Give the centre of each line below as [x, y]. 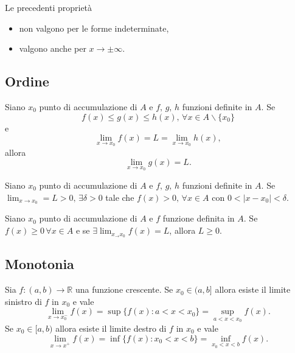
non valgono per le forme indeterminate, [94, 28]
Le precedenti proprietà [49, 7]
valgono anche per [53, 48]
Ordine [27, 81]
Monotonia [40, 264]
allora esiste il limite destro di [111, 328]
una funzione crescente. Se [124, 289]
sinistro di [23, 301]
